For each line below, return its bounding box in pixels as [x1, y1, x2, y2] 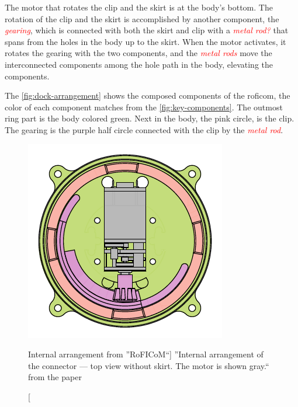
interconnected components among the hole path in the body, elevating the [5, 58, 273, 70]
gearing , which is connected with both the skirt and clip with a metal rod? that [5, 24, 289, 36]
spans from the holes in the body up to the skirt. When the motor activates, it [5, 35, 286, 47]
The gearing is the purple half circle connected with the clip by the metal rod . [5, 123, 283, 135]
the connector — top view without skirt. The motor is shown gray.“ [28, 359, 269, 371]
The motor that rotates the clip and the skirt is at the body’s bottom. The [5, 1, 273, 13]
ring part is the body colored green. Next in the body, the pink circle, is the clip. [5, 112, 294, 124]
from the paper [28, 371, 82, 383]
